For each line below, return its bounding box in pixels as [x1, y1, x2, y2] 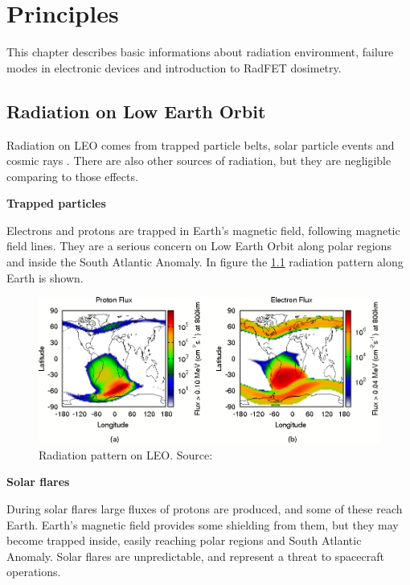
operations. [6, 563, 61, 580]
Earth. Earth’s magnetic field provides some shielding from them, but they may [6, 516, 399, 533]
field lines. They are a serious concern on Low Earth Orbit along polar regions [6, 237, 392, 254]
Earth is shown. [6, 269, 84, 286]
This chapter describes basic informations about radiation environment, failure [6, 43, 394, 60]
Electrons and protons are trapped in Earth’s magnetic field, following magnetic [6, 221, 400, 238]
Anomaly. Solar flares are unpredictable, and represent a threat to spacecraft [6, 547, 384, 564]
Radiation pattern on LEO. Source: [39, 446, 213, 463]
